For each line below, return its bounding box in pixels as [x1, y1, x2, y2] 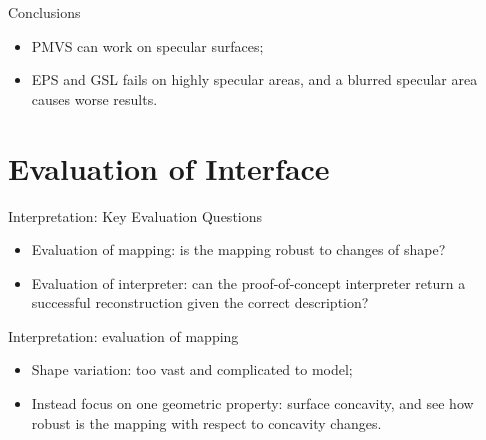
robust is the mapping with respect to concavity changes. [31, 412, 382, 433]
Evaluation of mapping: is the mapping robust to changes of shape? [31, 239, 446, 260]
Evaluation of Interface [8, 147, 330, 188]
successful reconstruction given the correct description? [31, 292, 369, 313]
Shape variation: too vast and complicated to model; [31, 359, 353, 380]
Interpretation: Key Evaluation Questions [8, 205, 263, 226]
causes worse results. [31, 88, 158, 109]
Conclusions [8, 2, 81, 22]
